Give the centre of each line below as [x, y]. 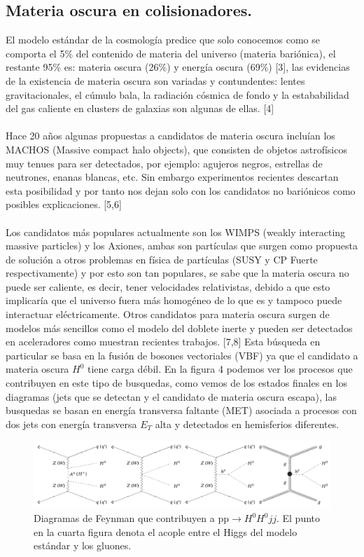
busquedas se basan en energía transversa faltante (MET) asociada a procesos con [181, 410]
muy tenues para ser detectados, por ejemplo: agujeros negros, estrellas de [164, 163]
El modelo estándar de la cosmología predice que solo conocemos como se [163, 40]
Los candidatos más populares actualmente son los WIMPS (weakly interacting [176, 232]
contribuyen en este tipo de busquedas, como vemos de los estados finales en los [176, 383]
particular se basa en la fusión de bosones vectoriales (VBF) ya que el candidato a [182, 355]
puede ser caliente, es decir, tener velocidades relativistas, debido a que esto [168, 286]
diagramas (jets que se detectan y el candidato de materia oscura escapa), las [171, 396]
